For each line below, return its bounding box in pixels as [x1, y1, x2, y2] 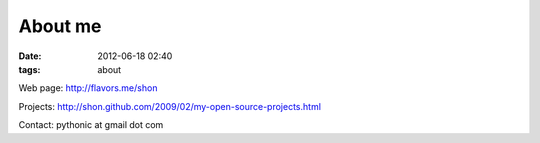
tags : [18, 63, 41, 75]
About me [18, 15, 102, 37]
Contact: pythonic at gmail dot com [18, 119, 164, 131]
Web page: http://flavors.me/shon [18, 82, 158, 94]
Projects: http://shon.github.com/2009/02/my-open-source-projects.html [18, 100, 322, 112]
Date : [18, 50, 42, 62]
